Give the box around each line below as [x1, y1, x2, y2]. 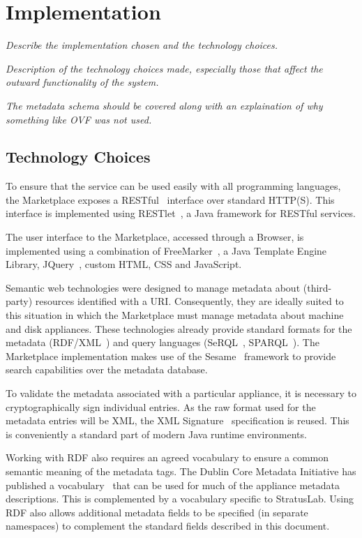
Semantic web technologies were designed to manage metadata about [6, 280, 301, 294]
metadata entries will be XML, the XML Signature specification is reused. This [6, 413, 349, 428]
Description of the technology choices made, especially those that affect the [6, 61, 323, 75]
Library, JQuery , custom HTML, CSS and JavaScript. [6, 257, 242, 271]
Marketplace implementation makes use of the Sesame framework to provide [6, 348, 336, 363]
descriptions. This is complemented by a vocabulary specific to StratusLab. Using [6, 491, 354, 506]
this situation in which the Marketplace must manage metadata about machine [6, 308, 344, 322]
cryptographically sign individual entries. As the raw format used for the [6, 399, 316, 414]
